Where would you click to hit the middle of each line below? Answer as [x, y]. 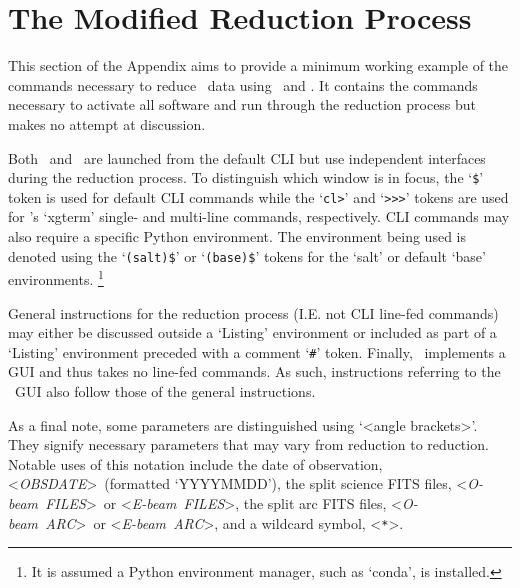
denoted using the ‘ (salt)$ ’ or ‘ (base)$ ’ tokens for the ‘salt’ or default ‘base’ [247, 255]
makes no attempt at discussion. [107, 123]
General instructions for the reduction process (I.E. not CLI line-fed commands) [253, 312]
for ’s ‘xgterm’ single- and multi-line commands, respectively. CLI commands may [259, 216]
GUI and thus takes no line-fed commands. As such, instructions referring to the [254, 371]
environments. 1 [56, 277]
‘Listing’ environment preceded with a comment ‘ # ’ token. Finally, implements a [257, 351]
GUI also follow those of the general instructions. [165, 390]
